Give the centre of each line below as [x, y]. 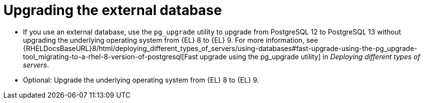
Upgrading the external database [113, 10]
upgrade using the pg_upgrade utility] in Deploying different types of [310, 56]
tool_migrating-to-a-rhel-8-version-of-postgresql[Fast [110, 56]
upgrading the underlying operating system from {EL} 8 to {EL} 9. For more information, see [170, 40]
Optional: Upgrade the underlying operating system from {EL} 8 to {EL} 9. [141, 80]
